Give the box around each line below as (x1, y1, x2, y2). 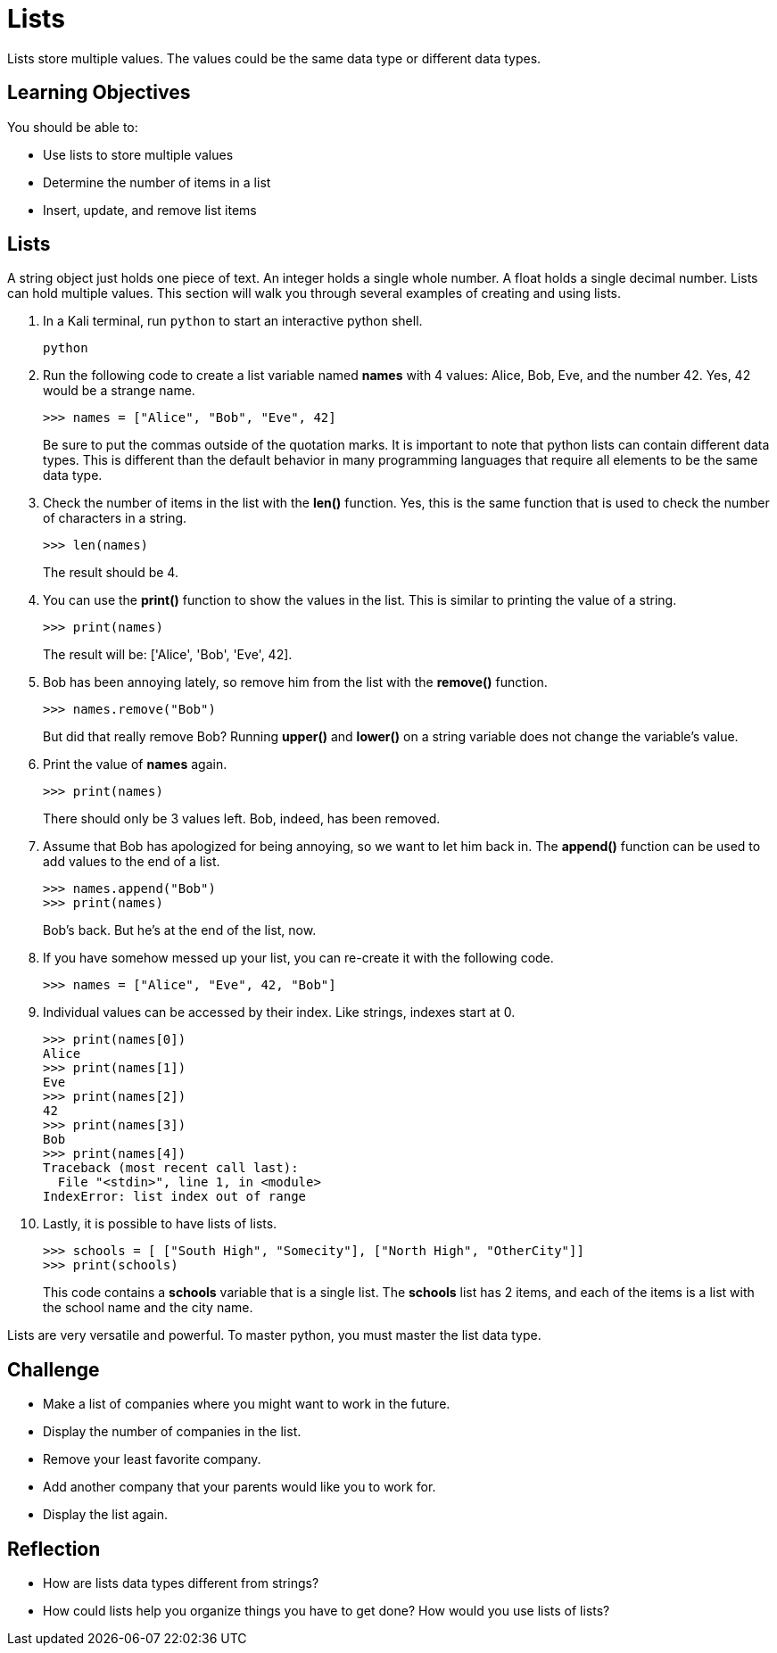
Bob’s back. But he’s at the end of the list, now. (43, 922, 317, 938)
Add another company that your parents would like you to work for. (43, 1479, 436, 1495)
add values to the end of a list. (43, 854, 220, 870)
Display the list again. (43, 1507, 168, 1523)
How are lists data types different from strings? (43, 1575, 319, 1591)
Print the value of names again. (43, 756, 227, 773)
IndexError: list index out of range (43, 1189, 307, 1204)
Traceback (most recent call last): (43, 1161, 299, 1176)
